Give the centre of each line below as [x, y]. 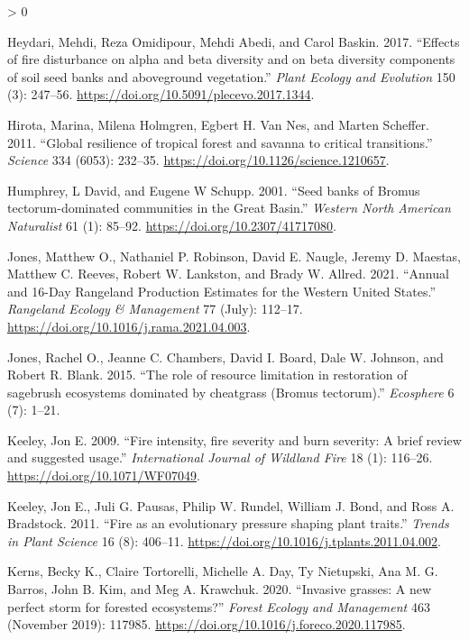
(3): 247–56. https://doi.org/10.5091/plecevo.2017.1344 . [161, 94]
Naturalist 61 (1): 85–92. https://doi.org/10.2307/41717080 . [172, 225]
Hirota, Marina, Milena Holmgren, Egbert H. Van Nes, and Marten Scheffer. [218, 124]
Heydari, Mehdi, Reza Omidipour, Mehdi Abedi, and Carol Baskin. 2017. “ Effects [234, 41]
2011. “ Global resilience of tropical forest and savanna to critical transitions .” [220, 142]
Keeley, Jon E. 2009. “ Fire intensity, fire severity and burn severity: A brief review [234, 439]
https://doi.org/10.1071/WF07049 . [104, 475]
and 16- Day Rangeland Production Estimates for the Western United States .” [222, 291]
